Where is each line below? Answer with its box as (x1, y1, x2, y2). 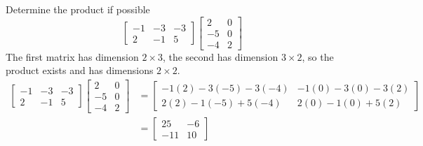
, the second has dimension (162, 49, 278, 64)
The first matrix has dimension (6, 49, 139, 64)
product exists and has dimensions (6, 63, 154, 78)
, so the (302, 49, 334, 64)
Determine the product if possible (6, 2, 150, 16)
